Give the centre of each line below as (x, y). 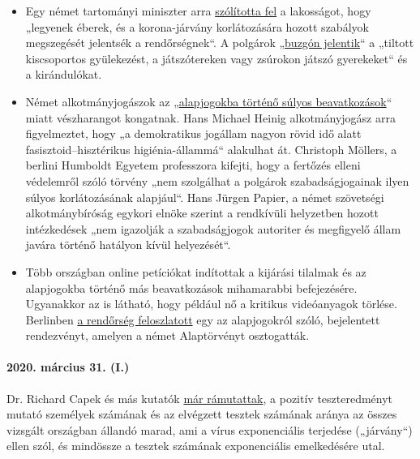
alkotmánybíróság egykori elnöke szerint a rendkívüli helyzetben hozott (202, 213)
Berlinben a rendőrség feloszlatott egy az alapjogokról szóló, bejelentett (203, 319)
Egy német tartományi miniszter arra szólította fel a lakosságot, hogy (198, 11)
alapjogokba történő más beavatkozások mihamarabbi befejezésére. (191, 287)
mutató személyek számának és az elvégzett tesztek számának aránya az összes (202, 414)
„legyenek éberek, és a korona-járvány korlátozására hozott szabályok (197, 26)
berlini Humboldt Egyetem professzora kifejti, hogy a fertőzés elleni (193, 165)
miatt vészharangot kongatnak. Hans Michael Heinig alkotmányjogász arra (210, 117)
